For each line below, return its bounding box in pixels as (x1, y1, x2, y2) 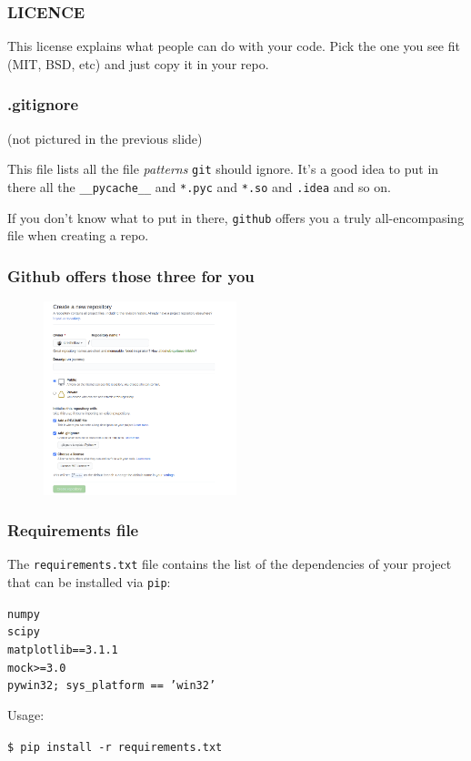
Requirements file (7, 519, 139, 542)
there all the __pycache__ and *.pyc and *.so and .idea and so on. (7, 177, 391, 196)
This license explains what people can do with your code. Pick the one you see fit (7, 36, 460, 56)
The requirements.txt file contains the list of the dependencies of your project (7, 554, 452, 573)
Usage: (7, 705, 45, 724)
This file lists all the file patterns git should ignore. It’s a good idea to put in (7, 159, 439, 178)
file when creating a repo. (7, 226, 149, 245)
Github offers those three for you (7, 264, 255, 287)
